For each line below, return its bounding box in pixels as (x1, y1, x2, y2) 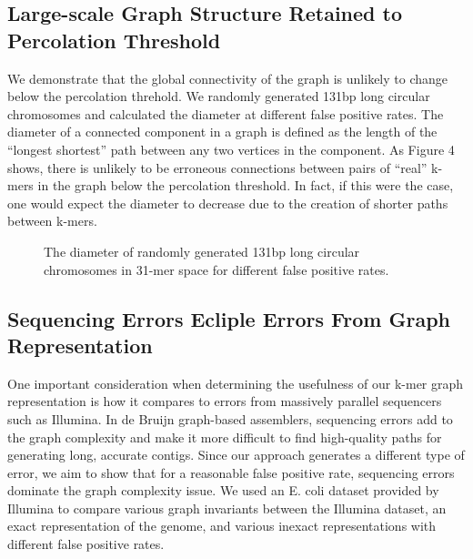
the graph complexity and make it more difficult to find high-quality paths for (7, 427, 442, 446)
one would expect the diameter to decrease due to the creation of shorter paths (7, 193, 448, 212)
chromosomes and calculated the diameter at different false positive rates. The (7, 104, 444, 123)
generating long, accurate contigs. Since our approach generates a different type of (7, 445, 465, 464)
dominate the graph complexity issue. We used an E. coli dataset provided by (7, 481, 439, 500)
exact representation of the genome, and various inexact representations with (7, 516, 437, 535)
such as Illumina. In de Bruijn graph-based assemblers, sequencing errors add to (7, 409, 453, 428)
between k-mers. (7, 211, 97, 230)
